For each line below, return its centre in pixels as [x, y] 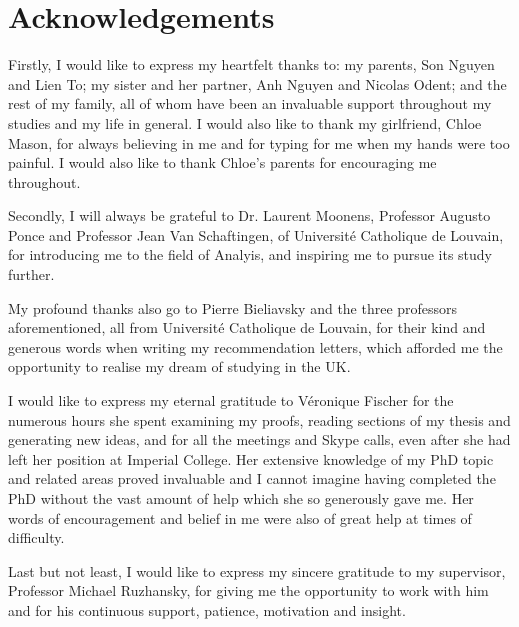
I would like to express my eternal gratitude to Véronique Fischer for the [231, 400]
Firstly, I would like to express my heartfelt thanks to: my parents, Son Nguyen [251, 64]
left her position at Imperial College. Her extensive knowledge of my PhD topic [251, 458]
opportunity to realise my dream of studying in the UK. [179, 366]
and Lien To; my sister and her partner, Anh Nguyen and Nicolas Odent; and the [257, 83]
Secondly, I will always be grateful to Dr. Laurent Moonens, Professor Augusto [249, 215]
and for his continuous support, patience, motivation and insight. [207, 609]
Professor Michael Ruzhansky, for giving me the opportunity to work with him [248, 590]
